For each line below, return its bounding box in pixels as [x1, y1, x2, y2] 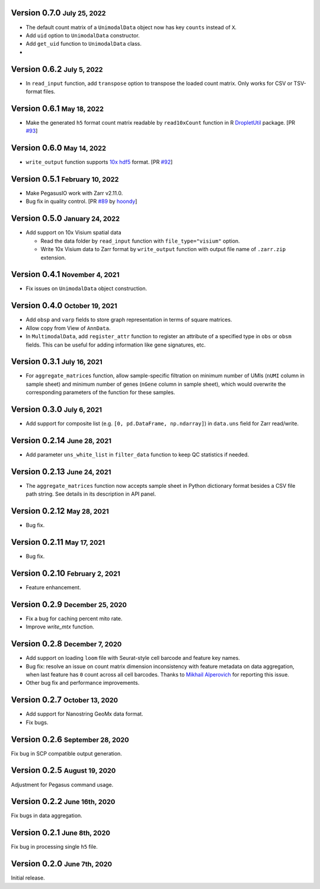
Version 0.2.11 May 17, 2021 [11, 537, 105, 547]
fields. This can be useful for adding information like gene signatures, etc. [25, 341, 206, 348]
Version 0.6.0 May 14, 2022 [11, 143, 107, 153]
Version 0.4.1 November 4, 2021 [11, 269, 120, 280]
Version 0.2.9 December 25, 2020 [11, 599, 127, 609]
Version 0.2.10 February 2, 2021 [11, 568, 121, 578]
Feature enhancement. [25, 584, 81, 591]
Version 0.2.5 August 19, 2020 [11, 766, 116, 776]
